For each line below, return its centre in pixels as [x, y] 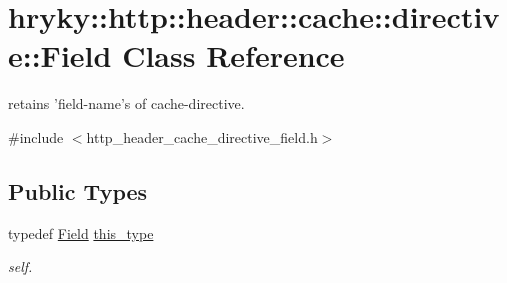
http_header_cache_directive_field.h [202, 136]
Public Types [78, 190]
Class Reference [233, 55]
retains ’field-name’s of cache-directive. [126, 103]
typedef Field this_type [81, 232]
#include [36, 136]
